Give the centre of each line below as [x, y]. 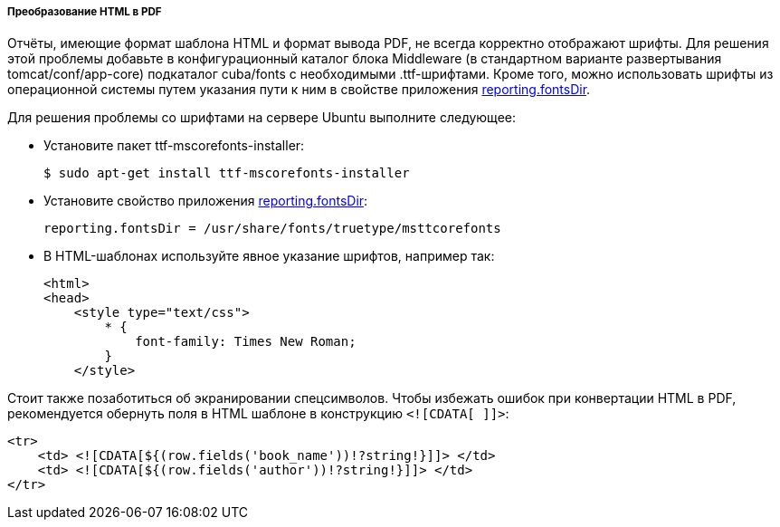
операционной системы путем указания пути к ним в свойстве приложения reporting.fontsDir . [299, 90]
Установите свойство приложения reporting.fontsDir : [206, 201]
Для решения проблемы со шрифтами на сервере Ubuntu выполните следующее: [262, 118]
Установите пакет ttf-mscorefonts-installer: [174, 146]
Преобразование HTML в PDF [85, 12]
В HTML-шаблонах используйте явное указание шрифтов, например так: [269, 256]
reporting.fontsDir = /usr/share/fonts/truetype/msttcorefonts [272, 229]
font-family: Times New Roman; [246, 342]
